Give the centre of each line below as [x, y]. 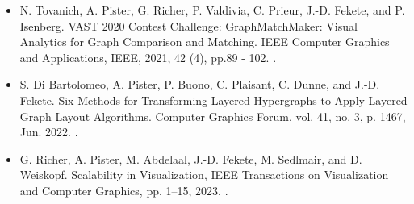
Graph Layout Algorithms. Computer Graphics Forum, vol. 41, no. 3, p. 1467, [213, 116]
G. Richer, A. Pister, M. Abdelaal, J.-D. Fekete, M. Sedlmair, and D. [191, 158]
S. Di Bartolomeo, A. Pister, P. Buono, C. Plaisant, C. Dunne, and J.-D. [200, 84]
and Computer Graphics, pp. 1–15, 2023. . [124, 190]
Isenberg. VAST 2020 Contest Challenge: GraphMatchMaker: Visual [188, 25]
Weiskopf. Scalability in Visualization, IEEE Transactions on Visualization [204, 175]
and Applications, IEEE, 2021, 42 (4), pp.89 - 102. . [148, 57]
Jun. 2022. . [49, 132]
